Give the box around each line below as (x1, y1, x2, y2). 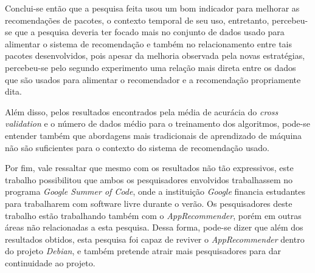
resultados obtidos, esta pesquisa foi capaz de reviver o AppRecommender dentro (5, 232, 305, 245)
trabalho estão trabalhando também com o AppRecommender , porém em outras (5, 209, 302, 221)
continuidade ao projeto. (5, 256, 95, 269)
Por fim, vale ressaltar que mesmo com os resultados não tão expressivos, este (5, 161, 294, 174)
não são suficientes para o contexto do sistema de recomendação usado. (5, 141, 269, 153)
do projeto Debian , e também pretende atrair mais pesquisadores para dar (5, 244, 282, 257)
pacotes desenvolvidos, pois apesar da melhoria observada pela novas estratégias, (5, 49, 305, 62)
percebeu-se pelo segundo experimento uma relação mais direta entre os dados (5, 61, 296, 73)
